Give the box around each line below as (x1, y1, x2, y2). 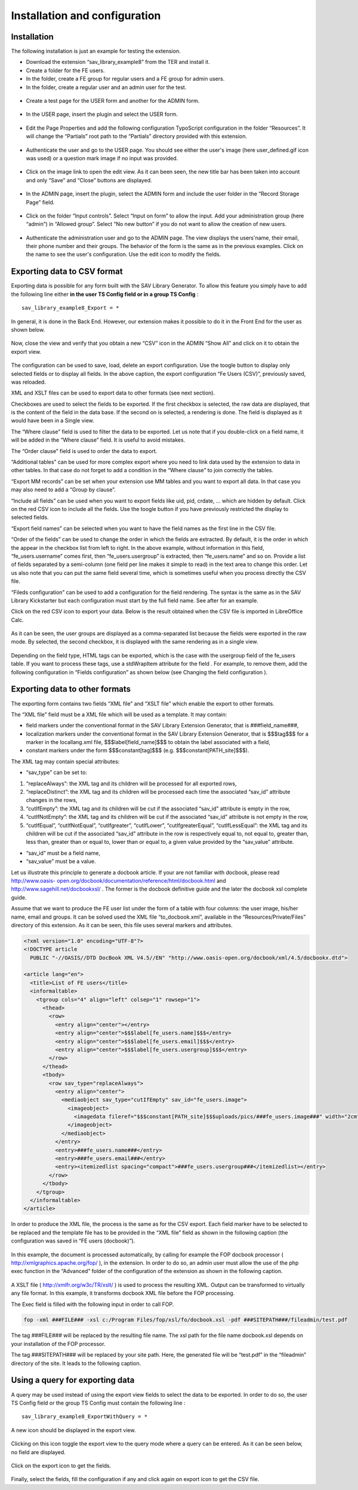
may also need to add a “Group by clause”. (11, 486, 116, 493)
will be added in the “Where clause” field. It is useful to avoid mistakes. (11, 436, 186, 443)
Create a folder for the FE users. (26, 66, 105, 74)
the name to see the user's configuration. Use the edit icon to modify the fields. (26, 251, 221, 258)
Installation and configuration (11, 9, 161, 22)
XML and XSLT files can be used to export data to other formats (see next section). (11, 389, 215, 397)
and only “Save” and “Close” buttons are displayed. (26, 176, 152, 183)
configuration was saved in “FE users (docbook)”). (11, 1237, 135, 1244)
